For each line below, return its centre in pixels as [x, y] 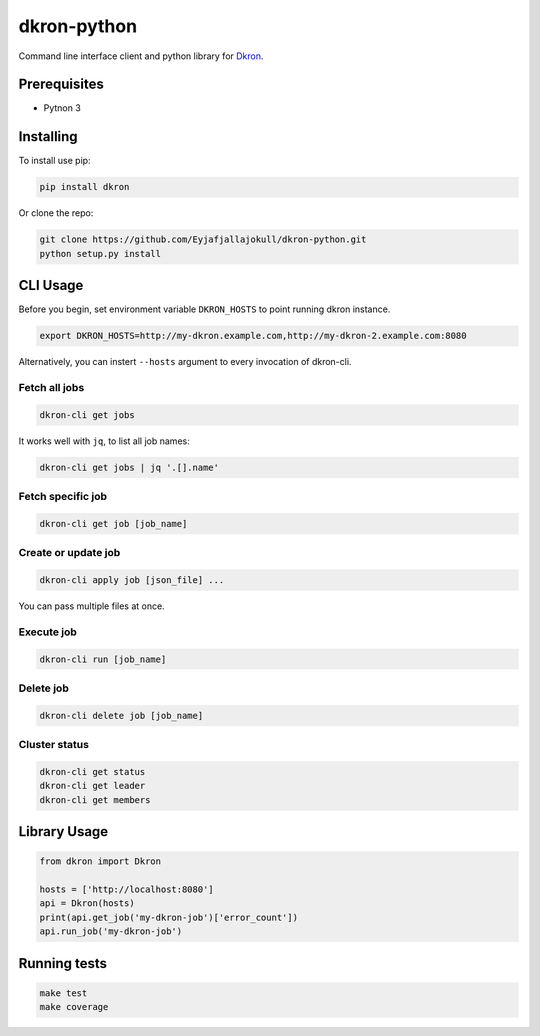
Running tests [63, 963]
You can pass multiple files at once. [91, 606]
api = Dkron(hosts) [87, 903]
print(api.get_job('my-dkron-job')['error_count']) [169, 917]
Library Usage [63, 831]
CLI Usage [51, 285]
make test [63, 993]
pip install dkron [84, 187]
